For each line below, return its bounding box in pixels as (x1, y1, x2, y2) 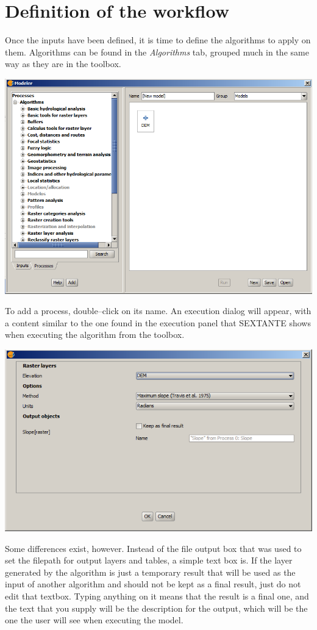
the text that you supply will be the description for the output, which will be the (5, 601, 308, 614)
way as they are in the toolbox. (5, 57, 121, 70)
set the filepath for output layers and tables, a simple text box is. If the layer (5, 554, 293, 567)
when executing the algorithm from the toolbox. (5, 328, 185, 341)
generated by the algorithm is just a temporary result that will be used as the (5, 565, 296, 578)
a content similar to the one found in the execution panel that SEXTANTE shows (5, 316, 311, 329)
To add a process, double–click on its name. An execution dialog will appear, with (5, 304, 312, 317)
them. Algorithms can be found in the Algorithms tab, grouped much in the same (5, 45, 309, 58)
